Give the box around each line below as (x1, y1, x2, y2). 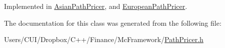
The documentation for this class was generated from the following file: (4, 17, 221, 28)
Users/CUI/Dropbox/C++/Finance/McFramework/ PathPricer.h (4, 34, 203, 45)
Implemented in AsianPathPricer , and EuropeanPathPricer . (4, 1, 187, 11)
